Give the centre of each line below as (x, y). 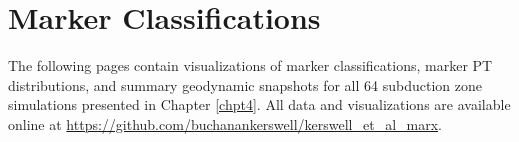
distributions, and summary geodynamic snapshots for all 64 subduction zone (245, 84)
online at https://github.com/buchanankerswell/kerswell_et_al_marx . (225, 123)
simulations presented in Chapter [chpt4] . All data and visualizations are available (259, 104)
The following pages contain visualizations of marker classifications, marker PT (250, 65)
